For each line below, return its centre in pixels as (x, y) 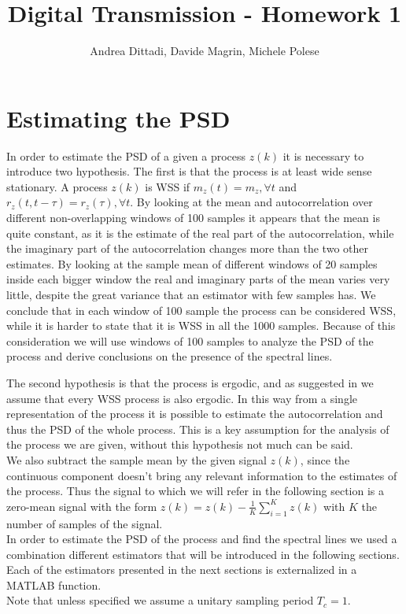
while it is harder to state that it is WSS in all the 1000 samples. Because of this (201, 325)
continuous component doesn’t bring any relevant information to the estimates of (202, 475)
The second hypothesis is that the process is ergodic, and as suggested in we (190, 382)
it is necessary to (323, 155)
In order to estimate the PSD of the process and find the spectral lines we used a (202, 539)
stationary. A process (57, 186)
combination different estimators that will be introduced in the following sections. (203, 554)
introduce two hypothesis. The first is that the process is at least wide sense (189, 171)
